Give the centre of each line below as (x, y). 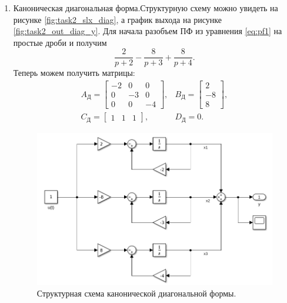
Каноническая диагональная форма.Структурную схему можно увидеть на (146, 8)
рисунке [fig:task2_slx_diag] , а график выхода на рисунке (117, 19)
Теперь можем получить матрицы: (74, 73)
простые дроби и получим (60, 42)
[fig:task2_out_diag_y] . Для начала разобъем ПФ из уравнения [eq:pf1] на (148, 31)
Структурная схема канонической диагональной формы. (136, 293)
